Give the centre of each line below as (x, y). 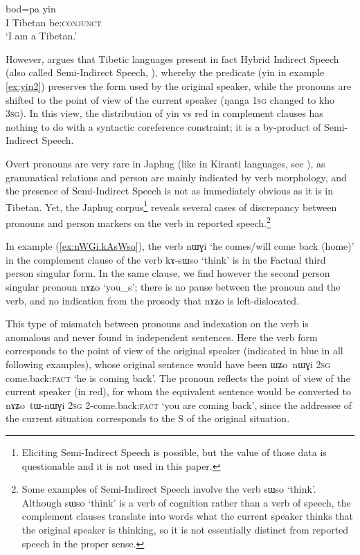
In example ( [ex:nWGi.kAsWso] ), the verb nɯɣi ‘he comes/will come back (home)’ (180, 246)
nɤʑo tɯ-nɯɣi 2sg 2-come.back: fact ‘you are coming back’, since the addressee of (179, 404)
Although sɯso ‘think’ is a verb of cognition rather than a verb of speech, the (186, 502)
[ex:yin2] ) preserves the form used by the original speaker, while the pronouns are (179, 85)
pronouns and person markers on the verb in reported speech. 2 (138, 221)
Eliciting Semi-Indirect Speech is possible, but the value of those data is (174, 452)
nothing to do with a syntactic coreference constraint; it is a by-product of (163, 126)
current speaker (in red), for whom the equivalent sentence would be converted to (178, 391)
